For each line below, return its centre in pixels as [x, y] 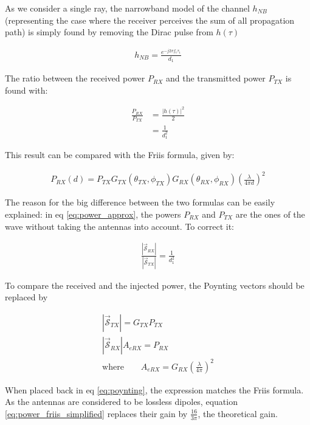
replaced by [26, 297]
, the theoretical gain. [238, 413]
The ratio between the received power [75, 78]
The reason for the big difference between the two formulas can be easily [140, 202]
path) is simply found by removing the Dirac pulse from [109, 32]
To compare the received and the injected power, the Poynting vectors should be [155, 285]
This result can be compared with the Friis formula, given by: [120, 155]
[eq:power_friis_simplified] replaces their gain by [96, 413]
